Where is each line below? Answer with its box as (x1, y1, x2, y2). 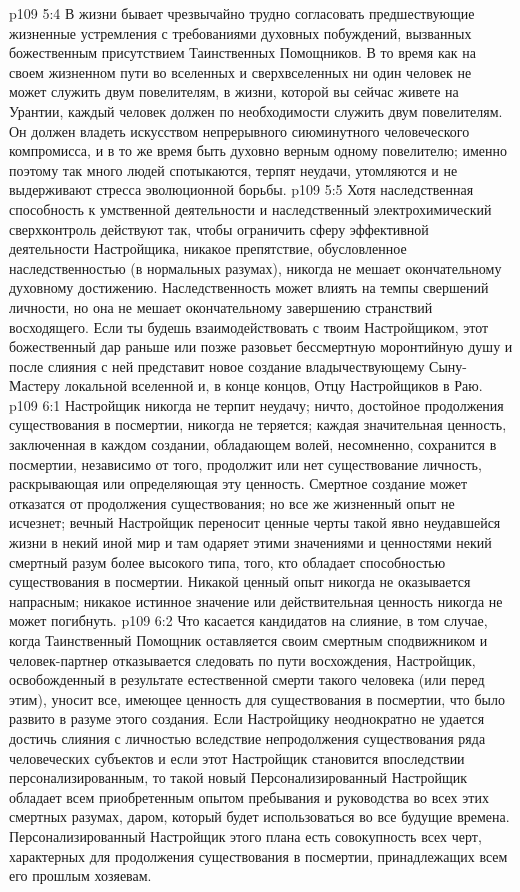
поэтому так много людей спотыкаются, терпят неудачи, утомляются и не (9, 159, 458, 180)
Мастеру (9, 375, 61, 396)
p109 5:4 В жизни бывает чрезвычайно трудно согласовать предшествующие (9, 3, 475, 23)
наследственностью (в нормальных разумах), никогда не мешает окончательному (9, 257, 502, 278)
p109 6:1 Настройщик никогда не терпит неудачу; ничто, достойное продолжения (9, 394, 504, 415)
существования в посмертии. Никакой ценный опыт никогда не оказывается (9, 571, 471, 592)
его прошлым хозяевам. (9, 865, 152, 886)
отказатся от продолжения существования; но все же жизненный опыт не (9, 492, 455, 513)
